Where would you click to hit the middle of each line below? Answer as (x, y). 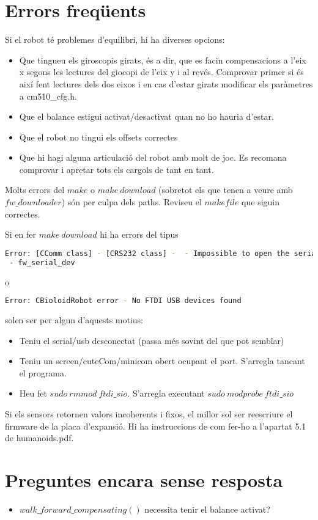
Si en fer (20, 234)
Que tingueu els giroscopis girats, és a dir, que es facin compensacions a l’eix (163, 60)
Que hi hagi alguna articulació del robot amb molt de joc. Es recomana (153, 157)
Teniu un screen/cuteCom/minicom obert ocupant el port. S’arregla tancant (162, 361)
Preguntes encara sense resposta (144, 480)
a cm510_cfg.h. (48, 96)
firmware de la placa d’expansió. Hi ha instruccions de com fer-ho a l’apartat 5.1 (156, 426)
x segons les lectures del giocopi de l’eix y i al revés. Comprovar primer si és (161, 72)
